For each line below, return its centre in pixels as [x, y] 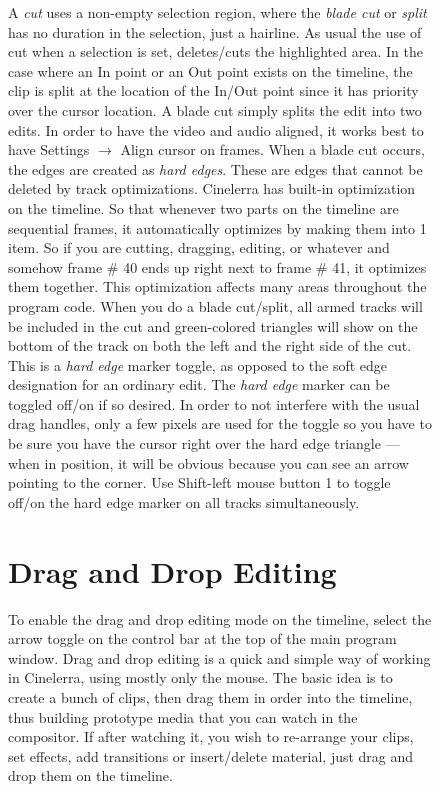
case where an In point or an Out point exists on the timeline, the [210, 70]
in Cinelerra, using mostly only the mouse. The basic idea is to [200, 677]
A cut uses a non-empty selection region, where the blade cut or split [217, 12]
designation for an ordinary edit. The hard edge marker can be [199, 384]
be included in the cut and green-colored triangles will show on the [213, 325]
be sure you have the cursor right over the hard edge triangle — [204, 443]
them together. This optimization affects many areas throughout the [217, 286]
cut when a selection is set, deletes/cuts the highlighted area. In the [215, 51]
